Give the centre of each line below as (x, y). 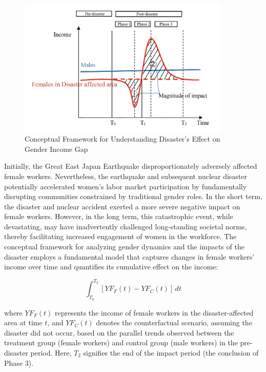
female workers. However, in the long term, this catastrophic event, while (119, 216)
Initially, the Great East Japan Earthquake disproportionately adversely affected (131, 166)
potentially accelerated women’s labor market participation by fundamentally (126, 186)
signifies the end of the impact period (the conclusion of (171, 352)
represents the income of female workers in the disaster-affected (154, 312)
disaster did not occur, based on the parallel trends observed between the (119, 332)
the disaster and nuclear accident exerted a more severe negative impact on (122, 206)
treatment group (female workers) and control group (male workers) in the (121, 342)
